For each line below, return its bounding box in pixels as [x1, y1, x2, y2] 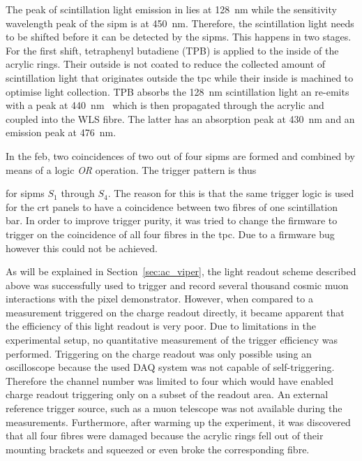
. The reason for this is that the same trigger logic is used [107, 186, 354, 200]
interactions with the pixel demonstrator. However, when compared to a [6, 291, 313, 306]
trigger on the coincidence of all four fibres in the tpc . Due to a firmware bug [6, 226, 335, 241]
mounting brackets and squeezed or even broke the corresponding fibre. [6, 441, 310, 456]
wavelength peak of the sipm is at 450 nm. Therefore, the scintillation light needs [6, 15, 354, 30]
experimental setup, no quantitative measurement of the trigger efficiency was [6, 332, 338, 347]
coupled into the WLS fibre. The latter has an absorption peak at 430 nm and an [6, 111, 355, 126]
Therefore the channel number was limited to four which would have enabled [6, 373, 334, 388]
